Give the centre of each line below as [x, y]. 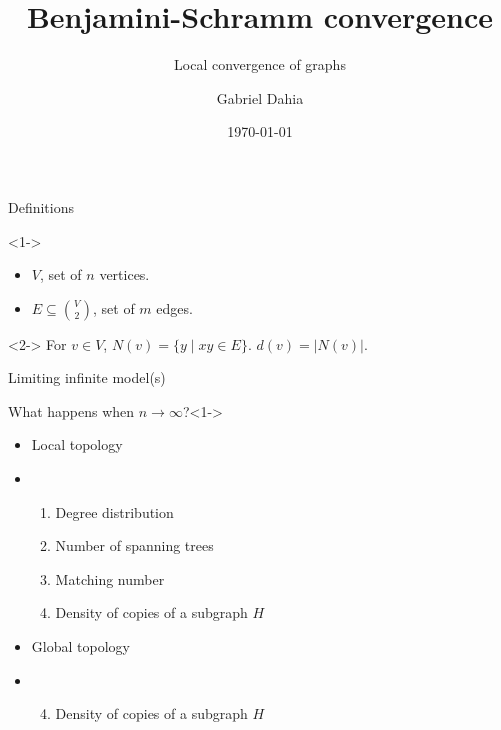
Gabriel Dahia [260, 97]
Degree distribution [114, 511]
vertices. [124, 274]
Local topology [77, 444]
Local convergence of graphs [260, 64]
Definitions [41, 206]
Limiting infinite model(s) [87, 377]
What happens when [71, 410]
